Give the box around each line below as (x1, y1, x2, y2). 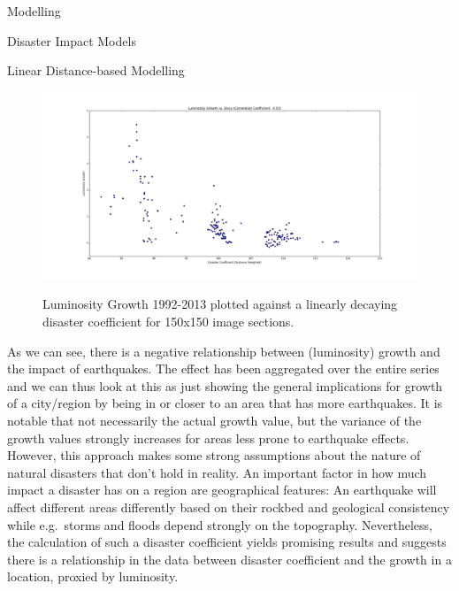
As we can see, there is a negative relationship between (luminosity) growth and (7, 342, 440, 360)
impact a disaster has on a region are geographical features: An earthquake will (7, 480, 437, 499)
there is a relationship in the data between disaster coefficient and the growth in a (7, 549, 452, 568)
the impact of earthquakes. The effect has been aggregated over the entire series (7, 359, 440, 378)
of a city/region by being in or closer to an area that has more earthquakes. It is (7, 394, 443, 412)
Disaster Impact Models (7, 31, 136, 50)
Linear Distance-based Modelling (7, 61, 185, 80)
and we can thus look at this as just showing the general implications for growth (7, 376, 443, 395)
